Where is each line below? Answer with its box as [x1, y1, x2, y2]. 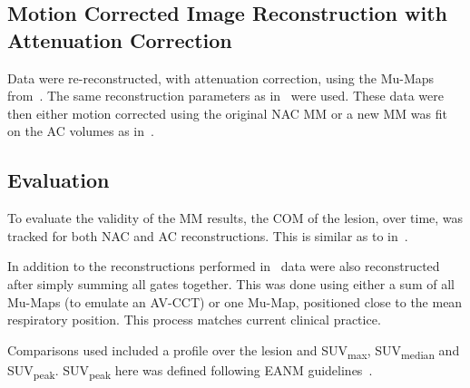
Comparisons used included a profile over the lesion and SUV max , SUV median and [7, 340, 460, 362]
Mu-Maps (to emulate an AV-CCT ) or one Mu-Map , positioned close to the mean [7, 292, 463, 311]
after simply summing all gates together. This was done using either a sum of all [7, 274, 455, 293]
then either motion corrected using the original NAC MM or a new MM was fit [7, 103, 447, 122]
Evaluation [7, 166, 110, 194]
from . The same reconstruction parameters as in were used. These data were [7, 86, 444, 105]
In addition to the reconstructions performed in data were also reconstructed [7, 257, 440, 276]
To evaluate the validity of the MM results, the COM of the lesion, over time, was [7, 209, 464, 228]
